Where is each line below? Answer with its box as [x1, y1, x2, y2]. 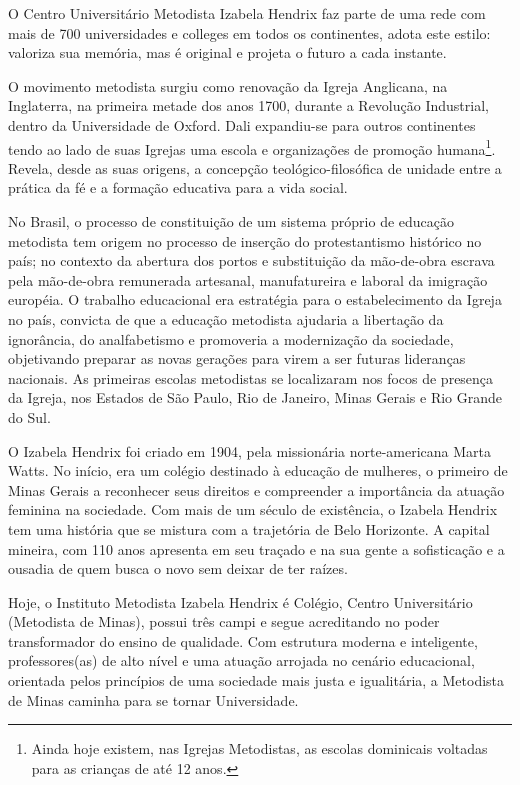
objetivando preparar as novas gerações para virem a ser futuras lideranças [8, 348, 466, 369]
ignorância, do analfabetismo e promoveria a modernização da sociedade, [8, 328, 454, 349]
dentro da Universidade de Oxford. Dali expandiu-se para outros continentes [8, 114, 476, 135]
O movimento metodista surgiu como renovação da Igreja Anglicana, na [8, 75, 448, 96]
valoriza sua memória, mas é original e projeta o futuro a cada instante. [8, 42, 447, 63]
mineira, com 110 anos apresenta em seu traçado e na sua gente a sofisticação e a [8, 538, 505, 559]
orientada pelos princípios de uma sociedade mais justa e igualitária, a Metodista [8, 670, 505, 691]
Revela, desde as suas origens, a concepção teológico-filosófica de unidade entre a [8, 157, 502, 178]
